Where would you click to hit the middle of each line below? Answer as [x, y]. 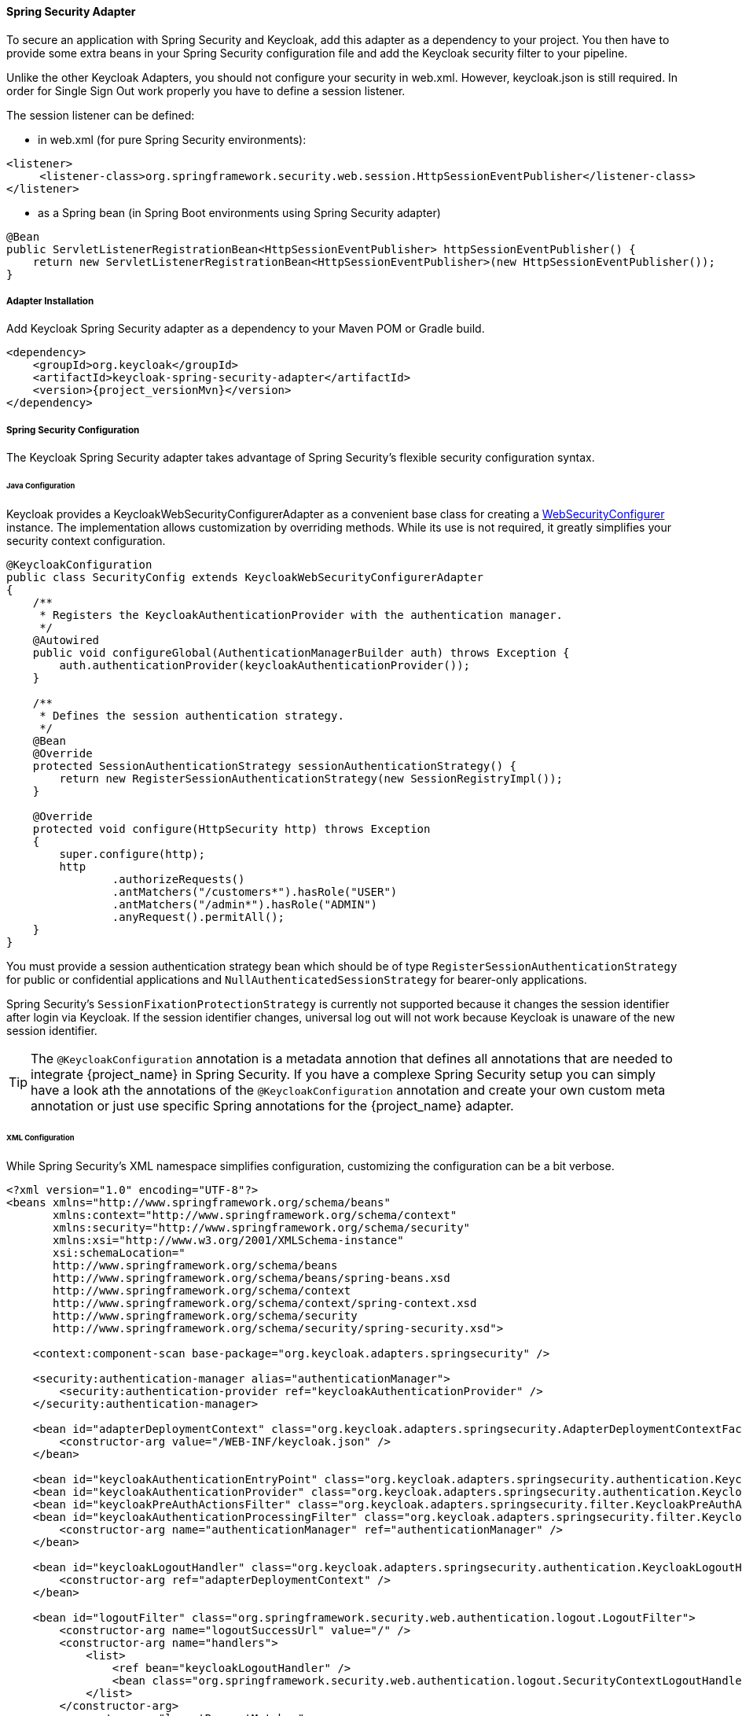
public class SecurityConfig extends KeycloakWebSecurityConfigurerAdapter [245, 577]
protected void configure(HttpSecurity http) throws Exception [231, 829]
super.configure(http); [132, 854]
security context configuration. [86, 540]
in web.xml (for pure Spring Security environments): [172, 139]
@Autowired [66, 640]
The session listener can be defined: [101, 115]
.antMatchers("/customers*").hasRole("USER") [255, 891]
